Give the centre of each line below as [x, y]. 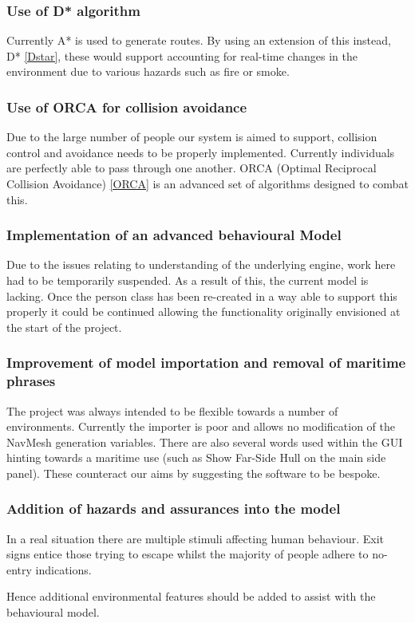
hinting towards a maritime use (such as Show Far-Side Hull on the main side [196, 457]
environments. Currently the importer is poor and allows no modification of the [201, 426]
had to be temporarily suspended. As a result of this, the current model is [188, 280]
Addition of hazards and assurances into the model [174, 509]
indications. [63, 569]
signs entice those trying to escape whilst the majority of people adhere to [188, 554]
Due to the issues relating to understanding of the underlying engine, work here [201, 264]
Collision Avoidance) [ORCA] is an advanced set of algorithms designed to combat [207, 183]
